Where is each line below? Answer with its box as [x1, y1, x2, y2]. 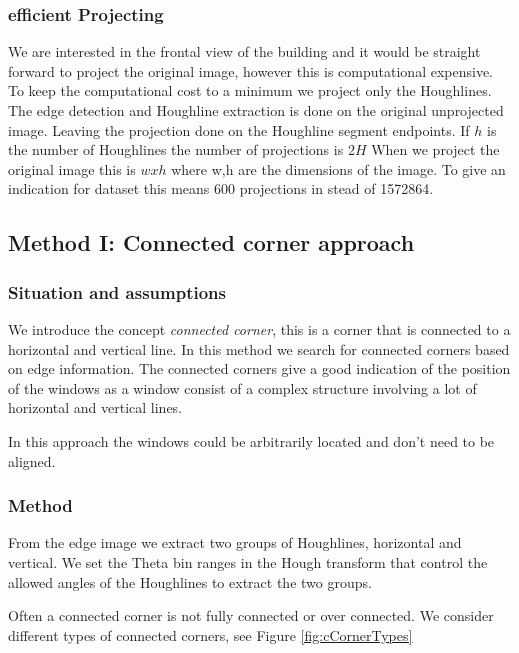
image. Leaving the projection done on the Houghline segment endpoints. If [8, 119, 470, 140]
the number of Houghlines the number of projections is [8, 139, 344, 160]
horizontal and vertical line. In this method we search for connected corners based [8, 338, 510, 359]
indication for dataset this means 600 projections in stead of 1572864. [8, 178, 434, 199]
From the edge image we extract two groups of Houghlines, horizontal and [8, 532, 462, 553]
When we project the [371, 139, 500, 160]
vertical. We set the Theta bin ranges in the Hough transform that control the [8, 551, 488, 572]
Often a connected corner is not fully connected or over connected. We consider [8, 605, 494, 626]
